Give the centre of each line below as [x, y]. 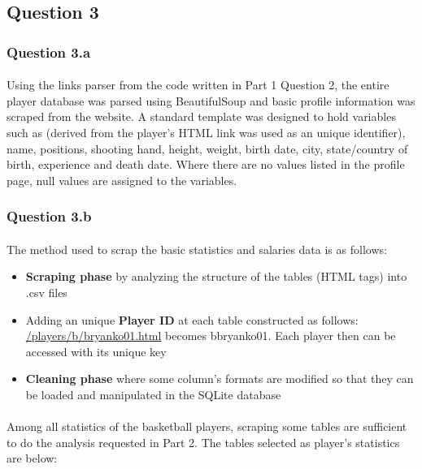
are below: [32, 458]
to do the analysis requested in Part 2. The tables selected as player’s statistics [203, 442]
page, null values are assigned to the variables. [122, 180]
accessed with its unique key [96, 351]
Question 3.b [49, 216]
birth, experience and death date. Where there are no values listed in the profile [206, 164]
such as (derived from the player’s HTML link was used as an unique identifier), [206, 132]
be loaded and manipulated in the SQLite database [153, 394]
